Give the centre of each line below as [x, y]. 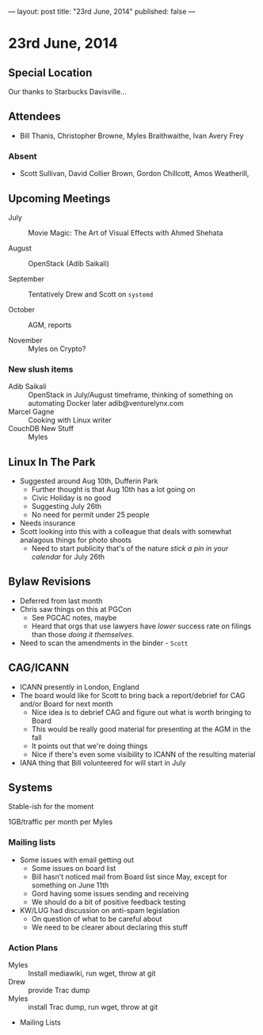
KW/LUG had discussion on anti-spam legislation [99, 910]
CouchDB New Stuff [41, 429]
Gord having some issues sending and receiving [110, 893]
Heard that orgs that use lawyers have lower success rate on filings [141, 626]
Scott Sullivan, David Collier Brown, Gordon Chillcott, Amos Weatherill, [134, 174]
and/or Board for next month [66, 704]
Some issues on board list [74, 868]
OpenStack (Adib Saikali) [69, 263]
